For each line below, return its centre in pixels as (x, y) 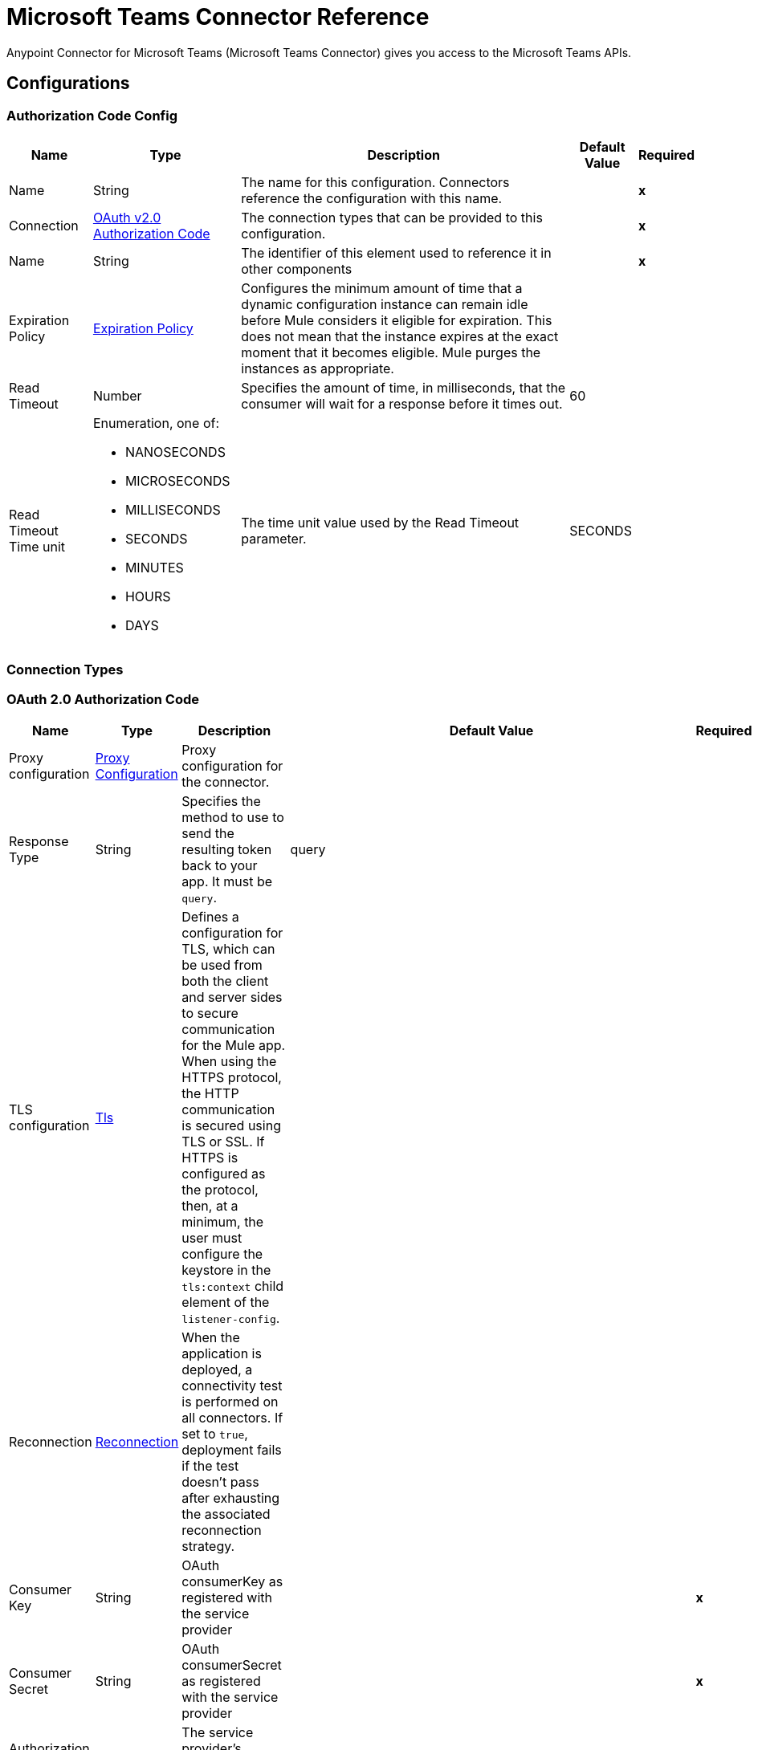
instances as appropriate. (318, 368)
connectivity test (232, 1386)
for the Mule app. (234, 1046)
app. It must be (227, 882)
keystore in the (226, 1270)
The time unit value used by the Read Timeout (380, 522)
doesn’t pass (220, 1482)
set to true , (215, 1434)
